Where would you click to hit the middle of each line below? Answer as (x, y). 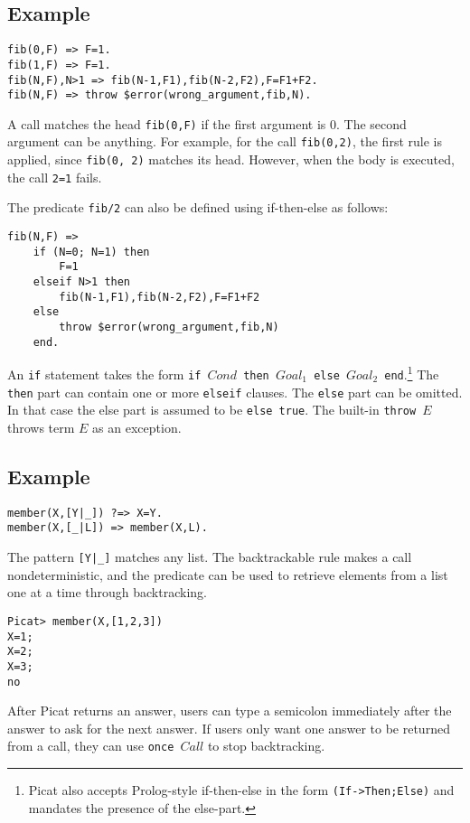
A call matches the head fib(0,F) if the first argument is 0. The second (207, 123)
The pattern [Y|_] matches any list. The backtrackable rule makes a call (210, 557)
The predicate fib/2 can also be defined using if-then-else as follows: (198, 207)
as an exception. (137, 427)
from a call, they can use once (91, 746)
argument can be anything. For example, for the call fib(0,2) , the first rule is (225, 141)
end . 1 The (412, 373)
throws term (41, 427)
